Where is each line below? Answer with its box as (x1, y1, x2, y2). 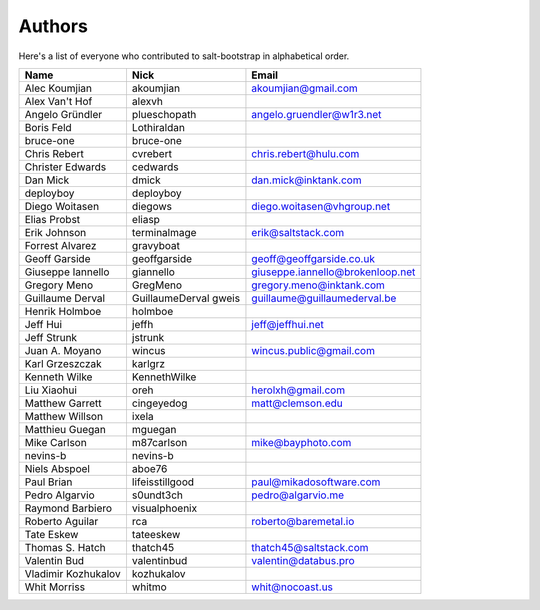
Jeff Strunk (24, 330, 78, 344)
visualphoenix (131, 501, 198, 515)
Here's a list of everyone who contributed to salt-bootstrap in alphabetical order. (18, 50, 350, 62)
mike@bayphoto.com (251, 435, 352, 449)
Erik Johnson (24, 225, 87, 239)
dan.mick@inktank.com (251, 173, 362, 187)
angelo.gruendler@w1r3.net (251, 107, 382, 121)
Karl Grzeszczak (24, 356, 102, 370)
